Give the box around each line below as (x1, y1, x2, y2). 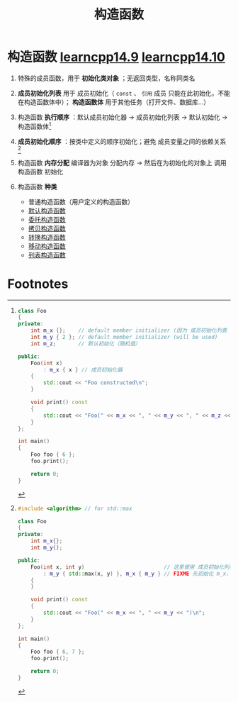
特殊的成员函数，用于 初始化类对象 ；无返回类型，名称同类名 (17, 74, 195, 82)
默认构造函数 (28, 206, 66, 215)
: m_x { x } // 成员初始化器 (43, 366, 123, 373)
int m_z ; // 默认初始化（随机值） (30, 340, 141, 347)
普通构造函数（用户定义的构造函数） (28, 197, 135, 206)
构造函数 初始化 (17, 167, 64, 176)
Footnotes (7, 276, 69, 291)
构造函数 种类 (17, 182, 57, 191)
